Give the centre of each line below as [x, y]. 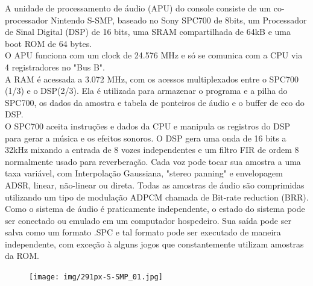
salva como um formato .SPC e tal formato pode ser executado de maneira [143, 232]
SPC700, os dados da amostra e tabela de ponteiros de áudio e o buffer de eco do [155, 102]
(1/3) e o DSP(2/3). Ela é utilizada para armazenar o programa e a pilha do [146, 91]
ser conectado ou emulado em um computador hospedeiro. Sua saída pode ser [148, 220]
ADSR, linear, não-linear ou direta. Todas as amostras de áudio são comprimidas [155, 185]
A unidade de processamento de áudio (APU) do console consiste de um [138, 8]
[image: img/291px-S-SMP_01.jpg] [96, 277]
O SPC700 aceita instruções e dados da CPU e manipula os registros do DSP [148, 126]
